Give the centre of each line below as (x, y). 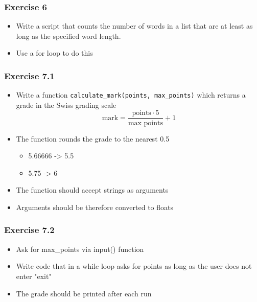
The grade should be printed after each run (84, 293)
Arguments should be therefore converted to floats (95, 207)
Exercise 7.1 (29, 75)
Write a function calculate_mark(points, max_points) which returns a (131, 95)
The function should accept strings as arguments (92, 190)
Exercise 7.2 (29, 230)
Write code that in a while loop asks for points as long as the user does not (134, 266)
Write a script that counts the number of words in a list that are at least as (134, 26)
